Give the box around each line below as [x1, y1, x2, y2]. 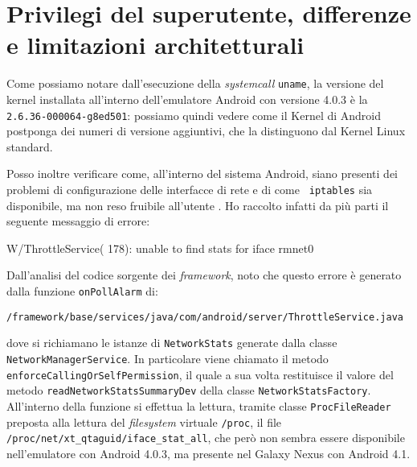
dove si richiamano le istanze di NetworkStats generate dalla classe [6, 334, 337, 351]
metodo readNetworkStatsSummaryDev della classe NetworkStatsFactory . [6, 382, 371, 399]
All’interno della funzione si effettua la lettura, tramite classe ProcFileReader [6, 397, 391, 414]
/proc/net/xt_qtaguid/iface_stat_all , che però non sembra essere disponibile [6, 429, 405, 446]
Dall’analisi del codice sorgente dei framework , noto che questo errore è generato [6, 267, 402, 283]
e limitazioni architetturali [6, 28, 305, 61]
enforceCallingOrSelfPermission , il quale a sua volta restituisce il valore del [6, 366, 394, 382]
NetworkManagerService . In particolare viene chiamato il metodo [6, 350, 329, 366]
